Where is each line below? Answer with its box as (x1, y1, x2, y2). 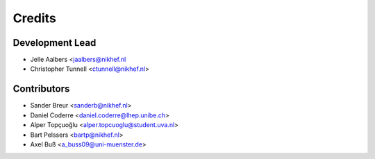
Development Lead (12, 37, 97, 49)
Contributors (12, 83, 70, 95)
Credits (12, 10, 57, 26)
